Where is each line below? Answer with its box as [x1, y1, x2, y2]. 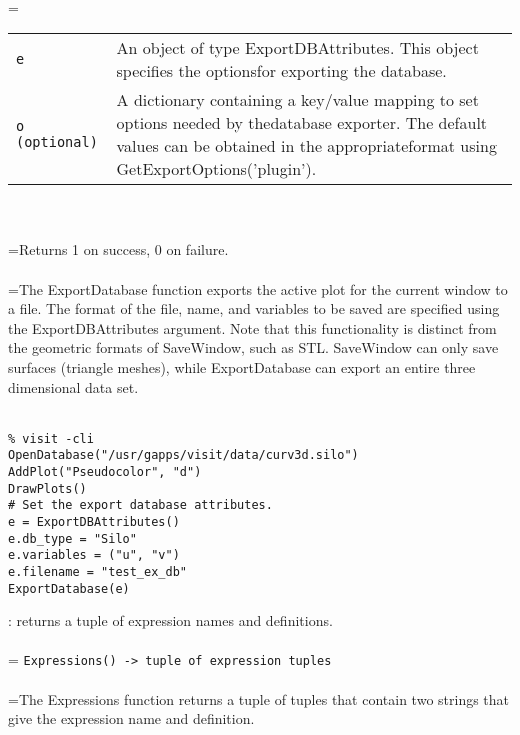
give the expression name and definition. [8, 708, 255, 729]
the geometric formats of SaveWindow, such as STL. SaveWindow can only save [8, 337, 499, 358]
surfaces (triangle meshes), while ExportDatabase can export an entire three [8, 356, 476, 377]
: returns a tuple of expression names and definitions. [8, 610, 333, 631]
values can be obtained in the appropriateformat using [116, 134, 497, 158]
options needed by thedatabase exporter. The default [116, 111, 488, 135]
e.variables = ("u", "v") [8, 548, 180, 563]
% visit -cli [8, 431, 94, 446]
